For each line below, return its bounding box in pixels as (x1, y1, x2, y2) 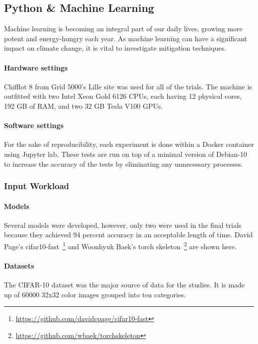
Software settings (4, 120, 64, 131)
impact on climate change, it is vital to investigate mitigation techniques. (4, 43, 226, 53)
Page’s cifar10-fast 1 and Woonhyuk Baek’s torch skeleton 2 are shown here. (4, 239, 237, 251)
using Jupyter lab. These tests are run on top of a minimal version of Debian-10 (4, 148, 247, 159)
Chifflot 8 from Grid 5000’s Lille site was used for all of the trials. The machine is (4, 81, 252, 91)
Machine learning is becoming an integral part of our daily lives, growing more (4, 23, 243, 34)
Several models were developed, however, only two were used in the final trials (4, 219, 242, 230)
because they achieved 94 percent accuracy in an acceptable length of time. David (4, 229, 253, 240)
